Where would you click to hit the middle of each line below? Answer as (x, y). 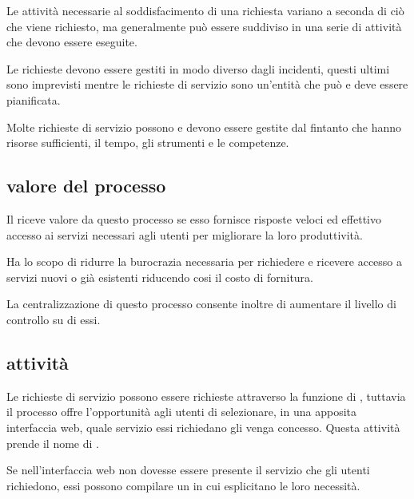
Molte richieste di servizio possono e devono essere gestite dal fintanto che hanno (204, 127)
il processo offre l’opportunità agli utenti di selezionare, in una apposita (182, 412)
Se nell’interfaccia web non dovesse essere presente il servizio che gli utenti (188, 470)
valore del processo (86, 186)
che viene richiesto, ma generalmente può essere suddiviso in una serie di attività (204, 26)
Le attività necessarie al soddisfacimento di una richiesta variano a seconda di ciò (205, 10)
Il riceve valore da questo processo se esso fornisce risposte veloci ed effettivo (194, 218)
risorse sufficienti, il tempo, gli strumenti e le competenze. (148, 143)
